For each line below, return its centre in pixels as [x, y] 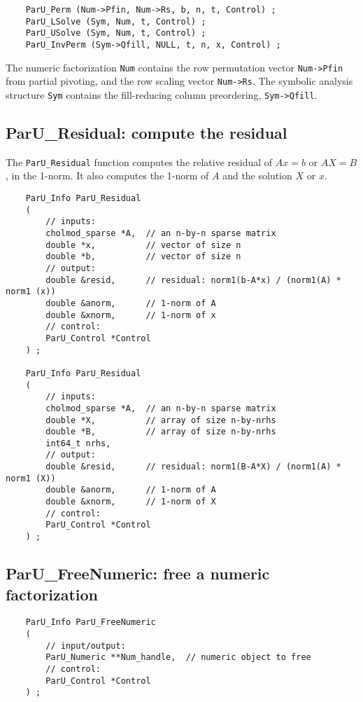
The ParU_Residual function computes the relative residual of [139, 161]
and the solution [257, 175]
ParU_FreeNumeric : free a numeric [138, 573]
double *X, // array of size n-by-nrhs [161, 420]
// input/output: [86, 646]
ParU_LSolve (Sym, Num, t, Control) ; [116, 21]
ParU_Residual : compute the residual [147, 132]
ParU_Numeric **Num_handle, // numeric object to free [178, 658]
